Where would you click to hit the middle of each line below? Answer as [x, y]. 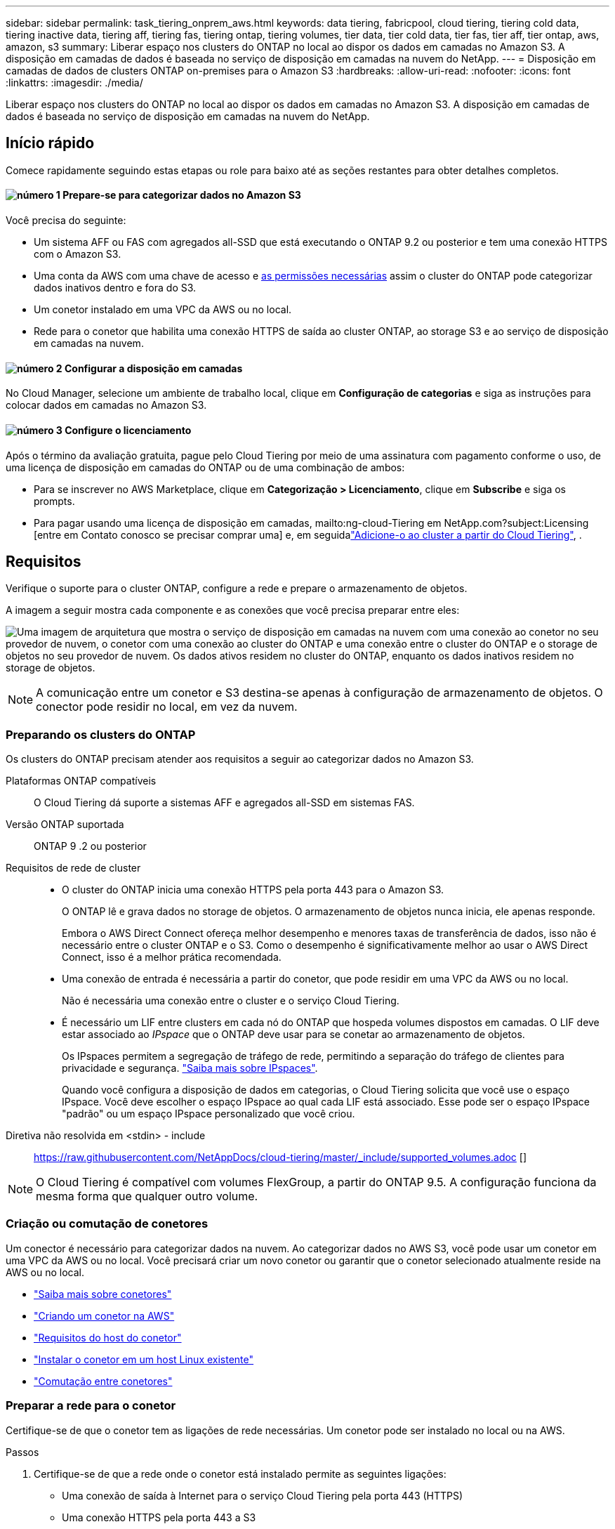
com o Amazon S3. [78, 254]
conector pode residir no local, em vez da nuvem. [167, 707]
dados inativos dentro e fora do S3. [115, 288]
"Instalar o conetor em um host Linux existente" [144, 1359]
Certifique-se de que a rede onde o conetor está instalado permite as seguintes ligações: [240, 1474]
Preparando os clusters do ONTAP [101, 734]
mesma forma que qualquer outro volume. [147, 1196]
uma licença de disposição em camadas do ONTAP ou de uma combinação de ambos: [205, 467]
